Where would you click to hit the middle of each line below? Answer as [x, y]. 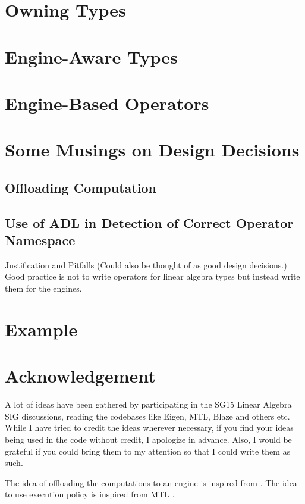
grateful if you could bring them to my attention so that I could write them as [148, 451]
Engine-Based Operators [107, 103]
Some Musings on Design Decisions [152, 150]
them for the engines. [43, 288]
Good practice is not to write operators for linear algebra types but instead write [152, 276]
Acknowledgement [80, 376]
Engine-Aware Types [91, 56]
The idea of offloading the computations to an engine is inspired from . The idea [151, 482]
